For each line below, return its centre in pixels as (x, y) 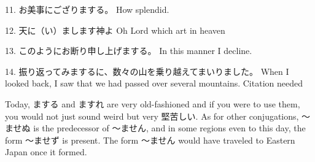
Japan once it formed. (46, 152)
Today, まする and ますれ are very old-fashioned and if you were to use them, (153, 103)
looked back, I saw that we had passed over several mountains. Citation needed (154, 83)
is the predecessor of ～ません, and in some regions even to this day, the (169, 128)
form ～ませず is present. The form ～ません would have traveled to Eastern (150, 140)
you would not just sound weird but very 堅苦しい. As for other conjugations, (152, 116)
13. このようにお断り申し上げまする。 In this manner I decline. (129, 51)
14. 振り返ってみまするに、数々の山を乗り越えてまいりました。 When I (147, 71)
